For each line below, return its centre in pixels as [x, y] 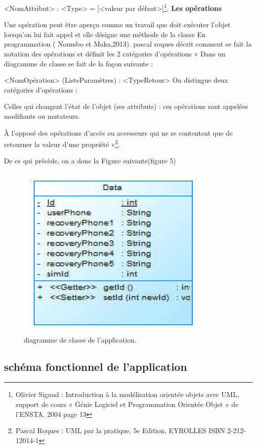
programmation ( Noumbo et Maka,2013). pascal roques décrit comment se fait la [128, 44]
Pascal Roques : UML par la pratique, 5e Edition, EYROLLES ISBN [120, 430]
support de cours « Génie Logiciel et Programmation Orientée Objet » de [127, 404]
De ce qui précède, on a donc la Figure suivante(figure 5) [90, 161]
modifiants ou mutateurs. [42, 116]
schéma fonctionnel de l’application [96, 366]
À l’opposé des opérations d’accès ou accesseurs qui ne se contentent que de [118, 132]
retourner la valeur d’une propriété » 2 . [62, 143]
